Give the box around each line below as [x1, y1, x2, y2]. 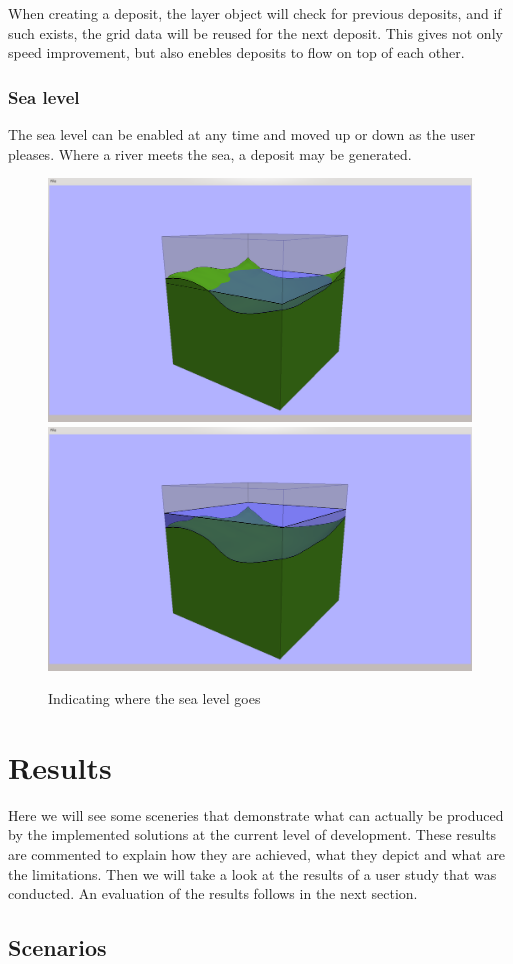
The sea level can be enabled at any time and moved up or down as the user [8, 124, 476, 144]
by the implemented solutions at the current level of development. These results [8, 824, 497, 845]
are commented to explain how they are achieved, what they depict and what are [8, 844, 506, 865]
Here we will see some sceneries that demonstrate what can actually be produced [8, 804, 504, 825]
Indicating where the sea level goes [48, 688, 261, 709]
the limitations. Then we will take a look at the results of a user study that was [8, 863, 497, 884]
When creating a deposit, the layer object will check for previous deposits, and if [8, 3, 502, 23]
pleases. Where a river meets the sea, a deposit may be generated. [8, 143, 412, 164]
